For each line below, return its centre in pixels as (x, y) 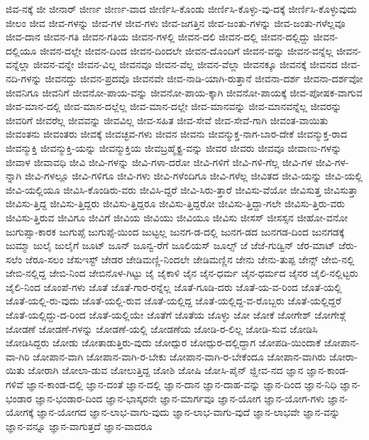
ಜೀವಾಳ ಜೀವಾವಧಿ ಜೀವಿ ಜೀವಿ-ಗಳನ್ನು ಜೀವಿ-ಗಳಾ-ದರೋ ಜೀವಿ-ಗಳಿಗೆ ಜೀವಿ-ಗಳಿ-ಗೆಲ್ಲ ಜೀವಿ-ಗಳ (159, 161)
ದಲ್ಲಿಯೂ (21, 50)
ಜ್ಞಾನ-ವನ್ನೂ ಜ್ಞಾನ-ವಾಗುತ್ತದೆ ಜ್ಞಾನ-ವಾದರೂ (79, 425)
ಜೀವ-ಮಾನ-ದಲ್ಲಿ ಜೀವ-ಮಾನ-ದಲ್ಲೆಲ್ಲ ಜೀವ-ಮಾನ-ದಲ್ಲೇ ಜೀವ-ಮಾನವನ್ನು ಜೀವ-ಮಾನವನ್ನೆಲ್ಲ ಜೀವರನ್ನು (174, 106)
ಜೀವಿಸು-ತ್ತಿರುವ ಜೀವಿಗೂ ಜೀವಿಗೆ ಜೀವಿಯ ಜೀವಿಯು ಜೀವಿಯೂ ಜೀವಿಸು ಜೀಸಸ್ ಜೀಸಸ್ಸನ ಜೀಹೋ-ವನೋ (177, 217)
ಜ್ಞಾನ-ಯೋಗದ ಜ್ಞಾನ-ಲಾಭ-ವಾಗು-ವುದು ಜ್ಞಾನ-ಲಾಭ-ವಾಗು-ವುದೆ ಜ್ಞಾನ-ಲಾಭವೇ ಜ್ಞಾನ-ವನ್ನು (189, 412)
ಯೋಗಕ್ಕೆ (20, 412)
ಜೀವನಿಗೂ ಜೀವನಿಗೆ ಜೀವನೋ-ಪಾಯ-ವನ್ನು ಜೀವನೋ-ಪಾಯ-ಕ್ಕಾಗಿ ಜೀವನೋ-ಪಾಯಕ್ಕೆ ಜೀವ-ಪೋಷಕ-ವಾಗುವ (184, 92)
